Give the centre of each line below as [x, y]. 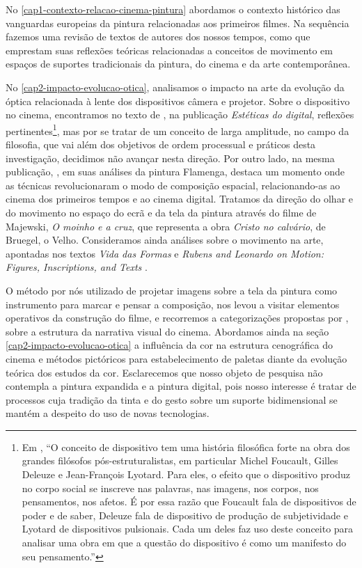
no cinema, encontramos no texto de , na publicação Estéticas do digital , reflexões [180, 115]
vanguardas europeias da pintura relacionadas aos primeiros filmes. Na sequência [178, 23]
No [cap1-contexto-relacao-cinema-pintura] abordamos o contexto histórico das [173, 9]
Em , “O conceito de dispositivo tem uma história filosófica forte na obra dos [186, 447]
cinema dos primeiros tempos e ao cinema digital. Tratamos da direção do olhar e [180, 199]
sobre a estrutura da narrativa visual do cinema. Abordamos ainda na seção [167, 331]
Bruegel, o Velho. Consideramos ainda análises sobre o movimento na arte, [165, 240]
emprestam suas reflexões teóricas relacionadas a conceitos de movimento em [169, 50]
